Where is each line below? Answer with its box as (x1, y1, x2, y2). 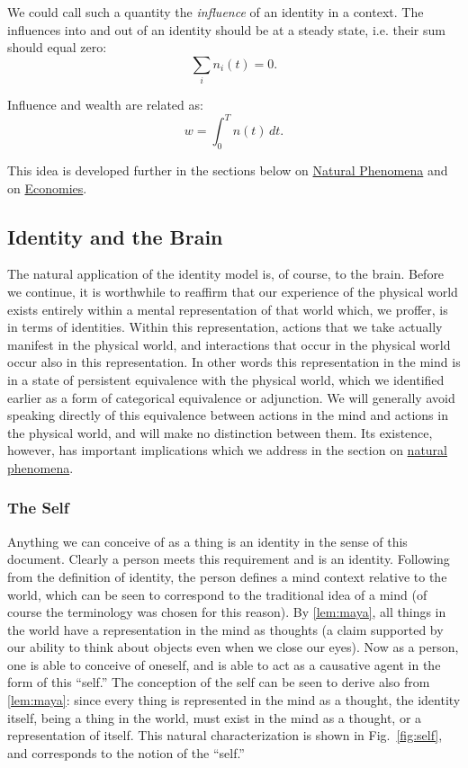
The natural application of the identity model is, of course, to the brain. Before (7, 264, 445, 283)
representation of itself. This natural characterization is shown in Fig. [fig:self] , (7, 726, 443, 745)
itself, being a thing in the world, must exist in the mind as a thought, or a (7, 708, 422, 727)
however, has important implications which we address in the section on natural (7, 441, 447, 460)
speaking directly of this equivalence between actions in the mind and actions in (7, 406, 448, 424)
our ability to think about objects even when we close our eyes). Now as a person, (7, 638, 459, 656)
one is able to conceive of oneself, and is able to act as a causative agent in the (7, 655, 441, 674)
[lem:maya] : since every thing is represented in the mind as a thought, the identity (7, 691, 461, 710)
